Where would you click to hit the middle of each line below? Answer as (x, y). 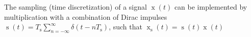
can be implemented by (211, 7)
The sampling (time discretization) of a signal (76, 7)
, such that (125, 27)
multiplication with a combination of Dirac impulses (86, 16)
